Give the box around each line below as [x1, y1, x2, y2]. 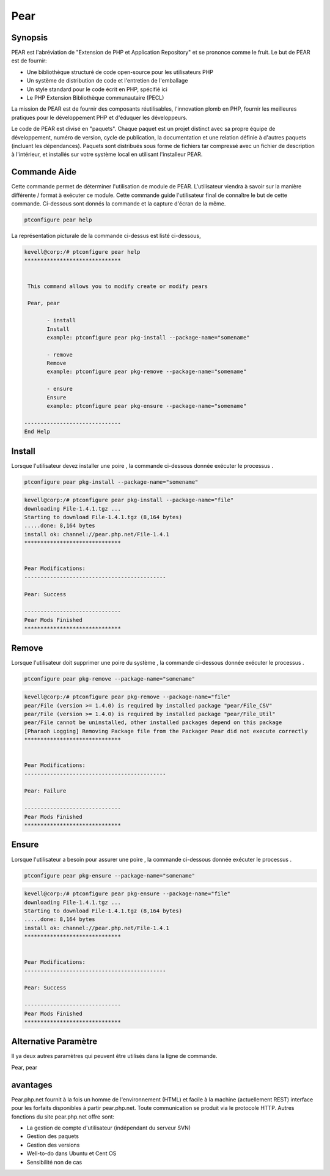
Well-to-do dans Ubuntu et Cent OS [26, 1150, 117, 1157]
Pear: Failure [24, 788, 67, 794]
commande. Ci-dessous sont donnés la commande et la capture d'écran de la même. [11, 200, 226, 207]
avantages [11, 1079, 53, 1090]
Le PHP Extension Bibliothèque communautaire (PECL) [26, 94, 164, 102]
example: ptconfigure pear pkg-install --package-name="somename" [46, 334, 250, 341]
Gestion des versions [26, 1141, 80, 1148]
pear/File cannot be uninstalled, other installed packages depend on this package [24, 719, 282, 726]
